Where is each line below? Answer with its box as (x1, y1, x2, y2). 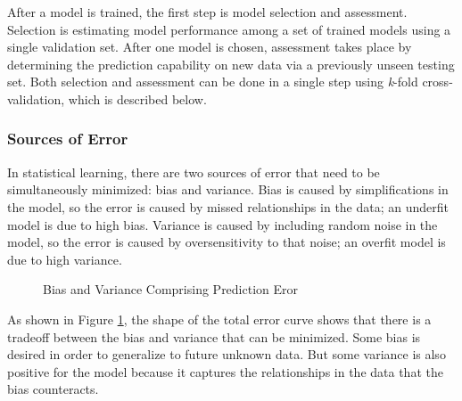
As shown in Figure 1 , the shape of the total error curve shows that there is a (7, 309, 432, 328)
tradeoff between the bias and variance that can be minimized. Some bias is (7, 327, 421, 346)
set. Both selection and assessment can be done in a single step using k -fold (7, 72, 418, 91)
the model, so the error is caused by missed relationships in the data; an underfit (7, 197, 450, 216)
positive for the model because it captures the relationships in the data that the (7, 362, 443, 381)
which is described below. (68, 89, 207, 108)
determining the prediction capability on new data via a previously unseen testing (7, 54, 455, 73)
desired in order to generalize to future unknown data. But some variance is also (7, 345, 446, 364)
